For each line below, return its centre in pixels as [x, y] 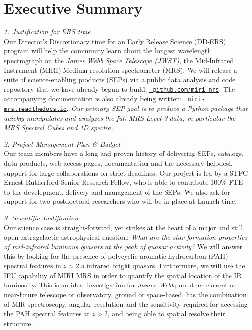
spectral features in [32, 265]
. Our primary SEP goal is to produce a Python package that [157, 108]
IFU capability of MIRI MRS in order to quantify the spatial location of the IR [123, 275]
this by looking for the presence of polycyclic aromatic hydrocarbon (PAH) [116, 256]
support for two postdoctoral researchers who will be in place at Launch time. [121, 201]
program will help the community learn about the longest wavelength [108, 51]
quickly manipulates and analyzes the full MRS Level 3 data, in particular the [120, 118]
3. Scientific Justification [41, 218]
